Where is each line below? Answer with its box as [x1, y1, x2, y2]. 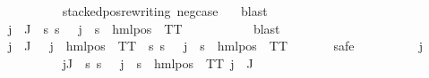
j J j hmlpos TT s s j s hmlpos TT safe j [7, 36, 424, 55]
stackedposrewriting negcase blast [62, 2, 268, 19]
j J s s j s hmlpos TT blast [7, 19, 280, 37]
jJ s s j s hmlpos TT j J [62, 53, 253, 72]
